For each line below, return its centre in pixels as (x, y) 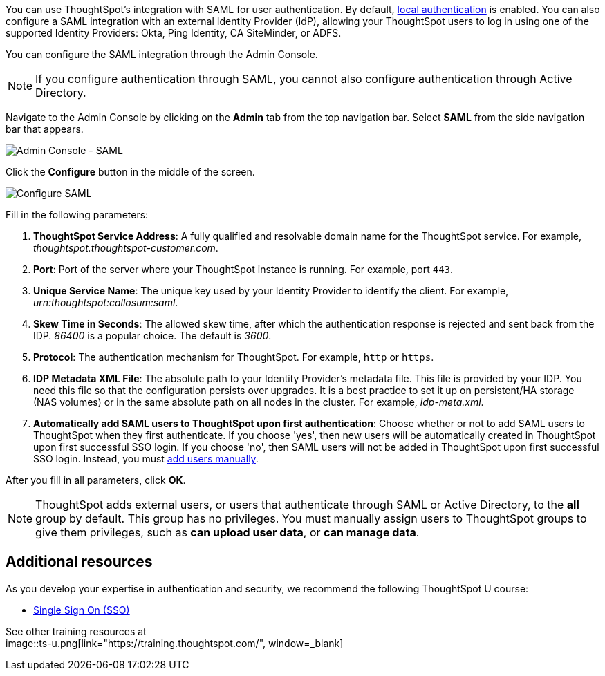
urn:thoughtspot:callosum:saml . (106, 302)
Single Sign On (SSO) (82, 610)
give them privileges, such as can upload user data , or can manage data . (227, 532)
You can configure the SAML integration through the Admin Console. (162, 54)
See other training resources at (76, 631)
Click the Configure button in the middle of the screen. (130, 172)
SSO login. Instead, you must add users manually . (146, 459)
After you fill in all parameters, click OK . (96, 480)
